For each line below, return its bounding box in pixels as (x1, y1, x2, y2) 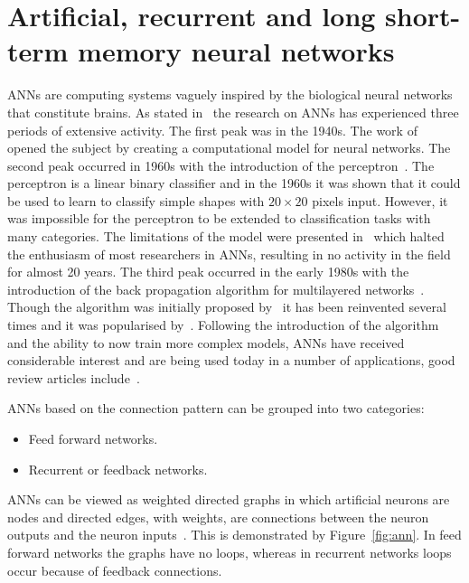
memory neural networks (78, 33, 395, 70)
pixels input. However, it (312, 191, 448, 210)
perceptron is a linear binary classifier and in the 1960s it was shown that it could (7, 174, 461, 193)
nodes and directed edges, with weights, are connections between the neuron (7, 507, 429, 526)
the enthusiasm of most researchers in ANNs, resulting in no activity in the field (7, 244, 451, 263)
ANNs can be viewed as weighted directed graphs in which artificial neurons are (7, 490, 450, 509)
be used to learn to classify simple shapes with (7, 191, 265, 210)
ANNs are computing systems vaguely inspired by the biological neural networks (7, 85, 453, 104)
